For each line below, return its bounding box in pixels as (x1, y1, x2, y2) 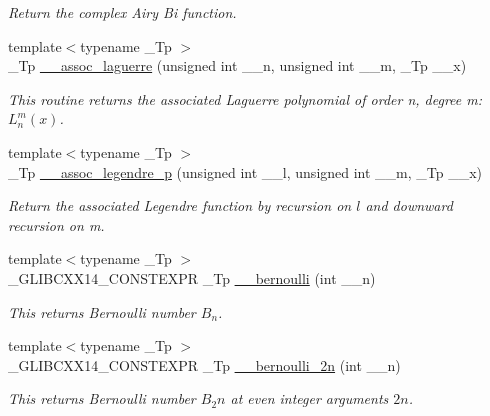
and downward (365, 195, 453, 216)
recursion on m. (8, 214, 105, 235)
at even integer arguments (230, 388, 389, 409)
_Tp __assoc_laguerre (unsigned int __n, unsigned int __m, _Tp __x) (8, 55, 467, 76)
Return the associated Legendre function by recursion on (8, 195, 352, 216)
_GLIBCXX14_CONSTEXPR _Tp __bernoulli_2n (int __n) (8, 354, 401, 375)
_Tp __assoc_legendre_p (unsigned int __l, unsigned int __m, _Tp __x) (8, 161, 483, 182)
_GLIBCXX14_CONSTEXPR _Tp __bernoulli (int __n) (8, 267, 376, 288)
